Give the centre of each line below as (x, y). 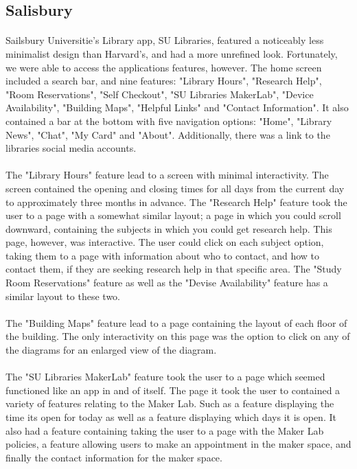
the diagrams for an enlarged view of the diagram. (111, 350)
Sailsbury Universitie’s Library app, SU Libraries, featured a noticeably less (165, 40)
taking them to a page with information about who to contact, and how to (163, 255)
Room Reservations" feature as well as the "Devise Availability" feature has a (167, 283)
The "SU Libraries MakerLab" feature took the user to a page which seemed (165, 377)
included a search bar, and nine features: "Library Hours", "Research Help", (164, 81)
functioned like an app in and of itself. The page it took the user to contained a (173, 390)
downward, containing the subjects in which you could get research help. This (169, 228)
